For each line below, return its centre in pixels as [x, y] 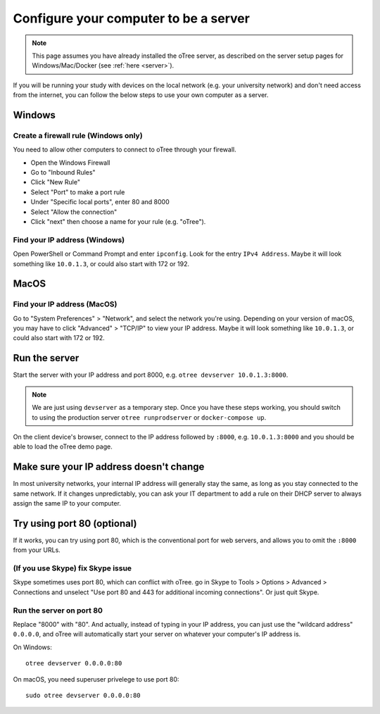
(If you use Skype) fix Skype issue [72, 568]
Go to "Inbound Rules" [63, 173]
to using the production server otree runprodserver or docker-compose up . [149, 417]
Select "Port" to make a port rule [78, 192]
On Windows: [32, 647]
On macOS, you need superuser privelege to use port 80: [96, 679]
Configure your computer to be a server [131, 18]
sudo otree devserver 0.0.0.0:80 [83, 695]
